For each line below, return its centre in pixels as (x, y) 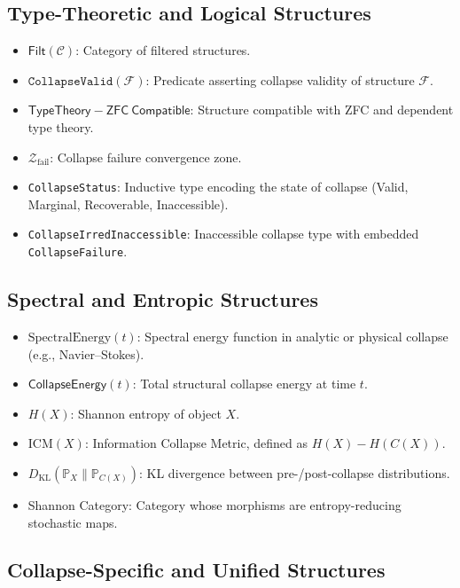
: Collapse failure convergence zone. (146, 157)
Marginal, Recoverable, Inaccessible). (128, 204)
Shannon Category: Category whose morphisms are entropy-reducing (214, 504)
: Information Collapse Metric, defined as (196, 443)
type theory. (61, 126)
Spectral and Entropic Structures (163, 299)
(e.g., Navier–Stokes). (86, 353)
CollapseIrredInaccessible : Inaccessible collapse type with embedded (223, 234)
